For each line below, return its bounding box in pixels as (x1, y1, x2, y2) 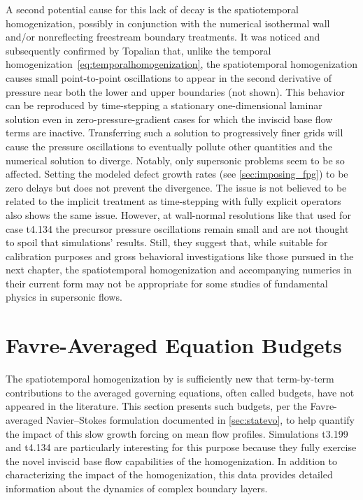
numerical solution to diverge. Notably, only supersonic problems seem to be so (6, 152, 345, 167)
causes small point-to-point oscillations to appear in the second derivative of (6, 70, 332, 85)
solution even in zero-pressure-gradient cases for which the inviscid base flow (6, 111, 333, 126)
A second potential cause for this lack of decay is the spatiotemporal (6, 2, 299, 16)
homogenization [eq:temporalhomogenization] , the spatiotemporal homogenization (6, 57, 358, 71)
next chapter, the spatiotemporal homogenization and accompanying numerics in (6, 262, 352, 277)
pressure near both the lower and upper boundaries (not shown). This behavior (6, 84, 345, 99)
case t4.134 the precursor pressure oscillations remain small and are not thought (6, 221, 349, 236)
